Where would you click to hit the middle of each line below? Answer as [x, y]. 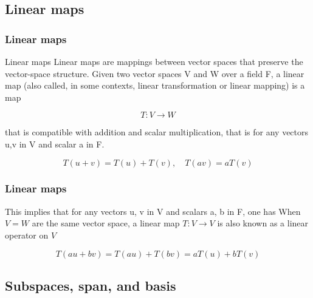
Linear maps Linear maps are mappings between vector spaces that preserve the [154, 61]
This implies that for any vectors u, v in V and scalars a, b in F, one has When [153, 211]
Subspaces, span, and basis [91, 285]
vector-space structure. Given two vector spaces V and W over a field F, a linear [155, 73]
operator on [27, 235]
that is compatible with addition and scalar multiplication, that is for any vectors [157, 132]
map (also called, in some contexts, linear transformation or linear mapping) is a [155, 85]
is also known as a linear [263, 223]
